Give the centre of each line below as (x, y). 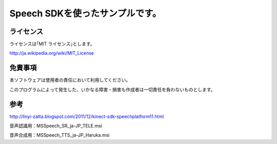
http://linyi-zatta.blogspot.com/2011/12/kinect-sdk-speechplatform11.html (87, 116)
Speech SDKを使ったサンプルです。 (85, 13)
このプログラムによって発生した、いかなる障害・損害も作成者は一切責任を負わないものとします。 (112, 89)
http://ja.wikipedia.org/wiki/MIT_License (52, 53)
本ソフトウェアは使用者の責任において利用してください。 (70, 80)
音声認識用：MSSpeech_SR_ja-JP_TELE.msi (56, 126)
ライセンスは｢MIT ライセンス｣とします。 (52, 44)
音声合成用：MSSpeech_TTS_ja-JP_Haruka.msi (60, 135)
